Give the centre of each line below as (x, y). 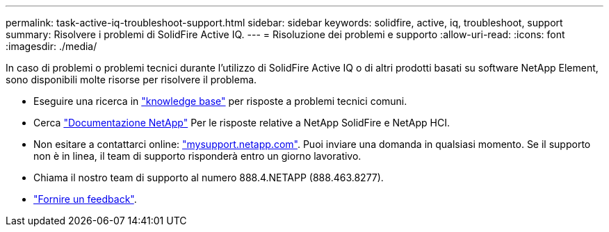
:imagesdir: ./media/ (51, 46)
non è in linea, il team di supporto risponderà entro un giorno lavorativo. (197, 156)
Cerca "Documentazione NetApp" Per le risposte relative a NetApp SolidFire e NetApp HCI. (242, 123)
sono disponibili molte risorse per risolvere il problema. (131, 80)
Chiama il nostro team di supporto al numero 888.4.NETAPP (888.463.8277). (209, 177)
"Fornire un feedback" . (85, 199)
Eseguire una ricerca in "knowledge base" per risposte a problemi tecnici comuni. (220, 101)
